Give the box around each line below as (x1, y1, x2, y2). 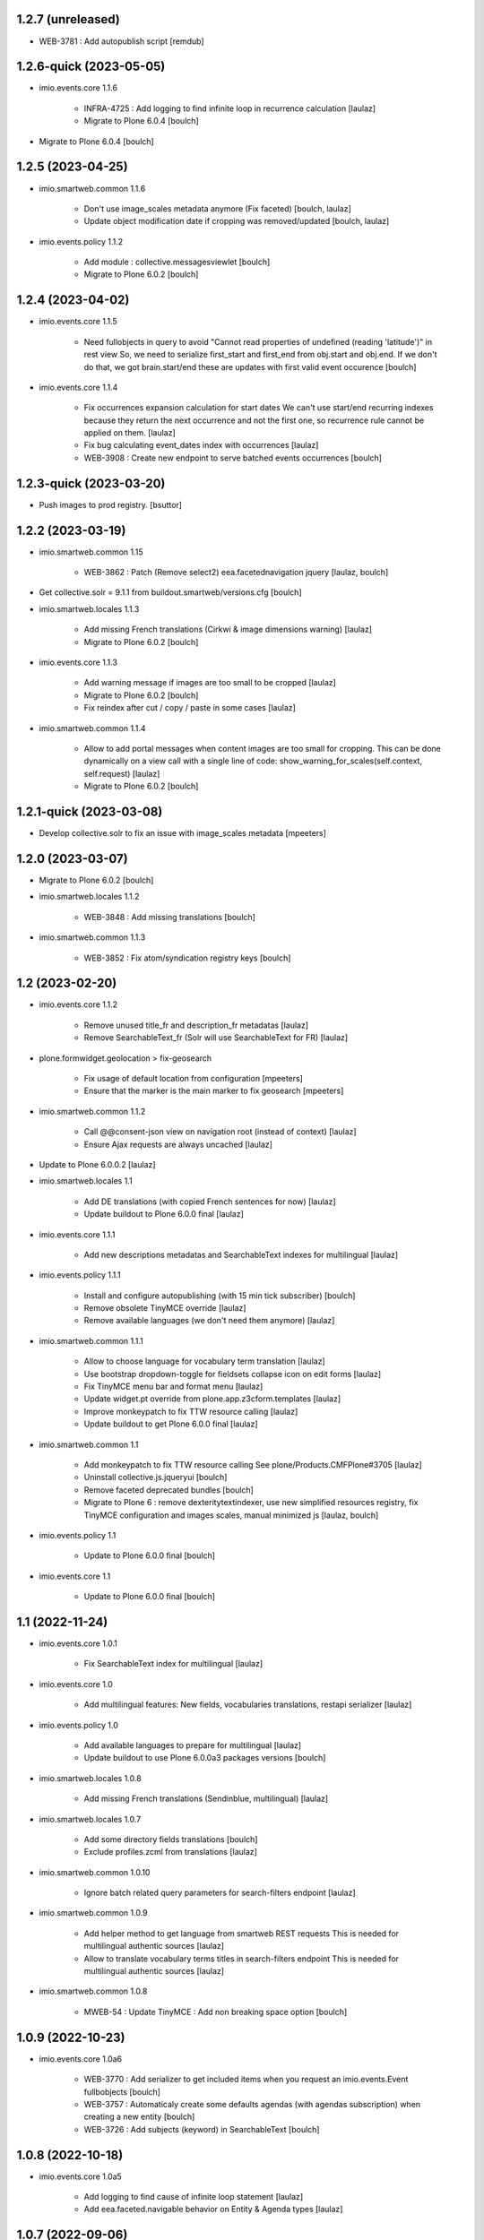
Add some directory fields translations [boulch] (83, 1833, 258, 1845)
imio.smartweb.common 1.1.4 (39, 722, 147, 734)
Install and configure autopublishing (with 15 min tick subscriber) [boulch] (83, 1290, 356, 1301)
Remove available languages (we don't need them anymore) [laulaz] (83, 1315, 335, 1326)
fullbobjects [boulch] (83, 2086, 161, 2097)
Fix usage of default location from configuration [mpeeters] (83, 1073, 304, 1083)
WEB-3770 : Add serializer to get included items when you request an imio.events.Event (83, 2074, 409, 2085)
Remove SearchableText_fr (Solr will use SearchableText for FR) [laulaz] (83, 1032, 349, 1043)
